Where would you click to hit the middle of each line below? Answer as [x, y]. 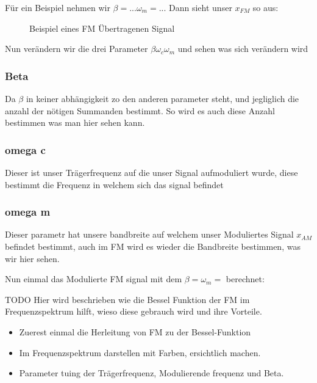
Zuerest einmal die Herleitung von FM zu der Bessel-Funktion [135, 331]
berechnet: [245, 279]
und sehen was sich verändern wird [243, 49]
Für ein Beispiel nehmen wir [58, 7]
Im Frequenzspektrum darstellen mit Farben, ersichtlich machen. [140, 352]
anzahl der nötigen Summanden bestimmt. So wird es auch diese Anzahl [140, 110]
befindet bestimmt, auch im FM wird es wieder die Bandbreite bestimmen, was [153, 246]
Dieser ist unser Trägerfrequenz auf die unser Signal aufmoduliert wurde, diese [151, 172]
